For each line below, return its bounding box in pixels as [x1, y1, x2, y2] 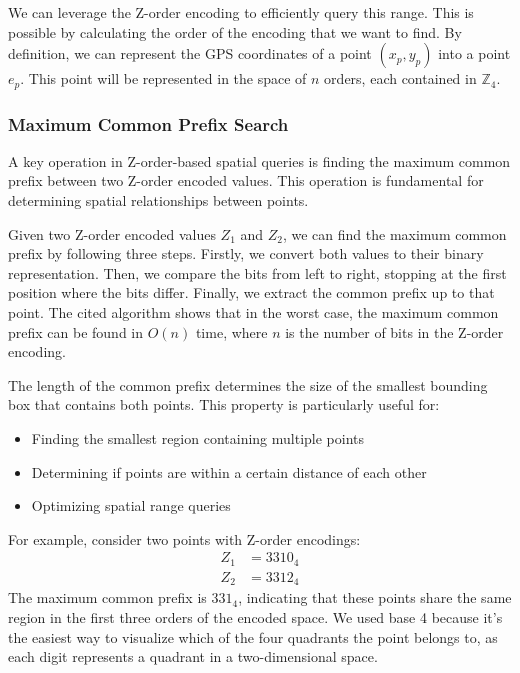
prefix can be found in [8, 321, 144, 342]
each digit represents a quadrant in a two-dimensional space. [8, 646, 378, 667]
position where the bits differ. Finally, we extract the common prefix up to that [8, 282, 495, 303]
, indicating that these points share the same [238, 587, 512, 608]
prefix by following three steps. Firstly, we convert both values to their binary [8, 243, 484, 264]
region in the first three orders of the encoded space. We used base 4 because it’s [8, 606, 503, 627]
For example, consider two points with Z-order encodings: [8, 528, 361, 549]
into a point [438, 43, 511, 64]
